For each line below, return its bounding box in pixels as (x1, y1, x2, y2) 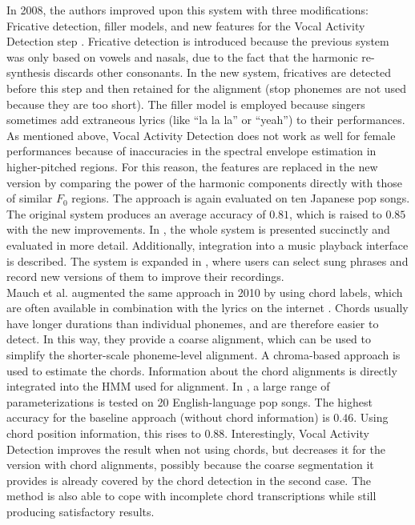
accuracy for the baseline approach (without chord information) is (6, 409, 330, 426)
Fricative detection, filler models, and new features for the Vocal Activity (6, 17, 365, 34)
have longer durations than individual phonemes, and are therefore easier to (6, 315, 379, 331)
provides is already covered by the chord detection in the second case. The (6, 471, 372, 488)
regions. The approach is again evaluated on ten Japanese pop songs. (71, 190, 410, 206)
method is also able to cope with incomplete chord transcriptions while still (6, 487, 377, 504)
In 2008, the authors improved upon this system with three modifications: (6, 2, 369, 18)
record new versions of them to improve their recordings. (6, 268, 284, 285)
